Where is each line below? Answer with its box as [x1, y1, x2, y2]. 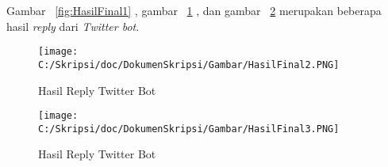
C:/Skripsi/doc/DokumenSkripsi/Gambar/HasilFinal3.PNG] [38, 123, 340, 135]
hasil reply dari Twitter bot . [6, 17, 140, 34]
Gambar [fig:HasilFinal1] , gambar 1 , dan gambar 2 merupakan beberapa [6, 2, 382, 18]
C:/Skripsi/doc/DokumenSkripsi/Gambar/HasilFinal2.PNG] [38, 59, 340, 70]
